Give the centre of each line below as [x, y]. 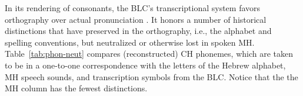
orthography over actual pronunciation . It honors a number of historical [136, 19]
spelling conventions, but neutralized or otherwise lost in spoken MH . [130, 42]
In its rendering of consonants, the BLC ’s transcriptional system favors [133, 8]
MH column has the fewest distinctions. [76, 88]
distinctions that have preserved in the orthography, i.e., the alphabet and [138, 31]
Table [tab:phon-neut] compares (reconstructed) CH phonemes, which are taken [149, 54]
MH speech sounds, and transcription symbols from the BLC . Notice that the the [151, 76]
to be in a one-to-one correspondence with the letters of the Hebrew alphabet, [145, 65]
